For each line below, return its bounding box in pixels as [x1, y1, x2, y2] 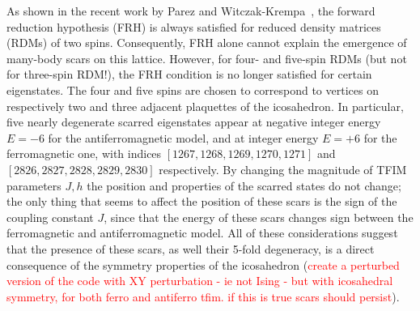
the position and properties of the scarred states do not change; [87, 177, 401, 194]
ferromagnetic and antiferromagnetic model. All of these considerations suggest [6, 224, 398, 241]
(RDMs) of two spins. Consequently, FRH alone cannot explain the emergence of [6, 34, 407, 51]
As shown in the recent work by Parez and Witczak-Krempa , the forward [6, 2, 375, 19]
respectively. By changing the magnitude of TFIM [159, 160, 407, 177]
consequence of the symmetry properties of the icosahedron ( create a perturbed [6, 256, 400, 273]
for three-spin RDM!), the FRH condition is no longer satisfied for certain [6, 66, 372, 83]
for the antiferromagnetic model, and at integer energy [48, 129, 319, 146]
